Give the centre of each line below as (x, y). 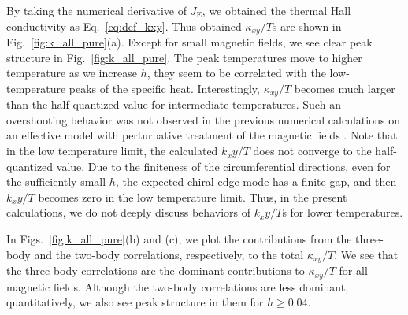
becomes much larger (345, 88)
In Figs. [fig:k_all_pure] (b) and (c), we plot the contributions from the (179, 239)
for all (353, 271)
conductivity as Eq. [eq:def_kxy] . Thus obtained (124, 26)
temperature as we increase (72, 73)
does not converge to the (312, 151)
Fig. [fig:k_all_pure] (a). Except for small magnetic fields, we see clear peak (189, 42)
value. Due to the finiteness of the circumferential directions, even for (223, 166)
